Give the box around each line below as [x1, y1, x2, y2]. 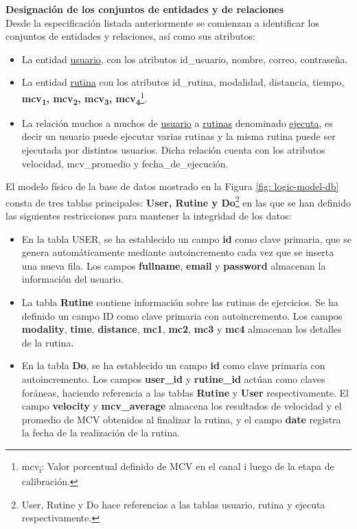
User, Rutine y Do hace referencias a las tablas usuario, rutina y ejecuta [21, 497, 325, 511]
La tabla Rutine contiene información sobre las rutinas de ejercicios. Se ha [21, 294, 338, 309]
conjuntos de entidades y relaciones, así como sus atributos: [5, 29, 255, 43]
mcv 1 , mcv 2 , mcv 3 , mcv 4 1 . [21, 89, 148, 107]
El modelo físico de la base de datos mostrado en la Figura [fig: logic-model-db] [5, 179, 339, 193]
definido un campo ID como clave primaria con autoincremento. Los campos [21, 308, 343, 322]
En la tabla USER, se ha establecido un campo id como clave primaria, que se [21, 231, 352, 246]
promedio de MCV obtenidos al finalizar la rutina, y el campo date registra [21, 412, 341, 426]
